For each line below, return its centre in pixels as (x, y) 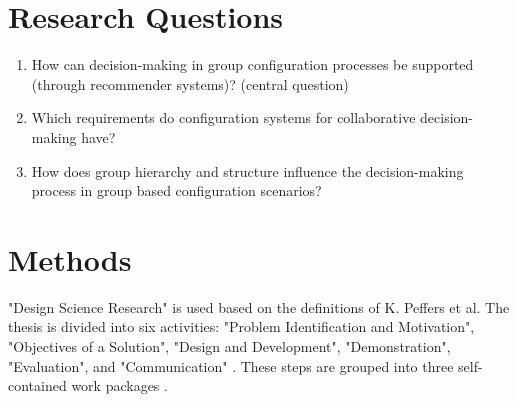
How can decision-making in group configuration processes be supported (252, 64)
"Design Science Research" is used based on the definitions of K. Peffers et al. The (259, 306)
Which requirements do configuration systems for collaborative (223, 117)
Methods (70, 258)
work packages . (119, 385)
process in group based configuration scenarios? (176, 190)
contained (37, 385)
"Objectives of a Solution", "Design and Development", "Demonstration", (229, 346)
